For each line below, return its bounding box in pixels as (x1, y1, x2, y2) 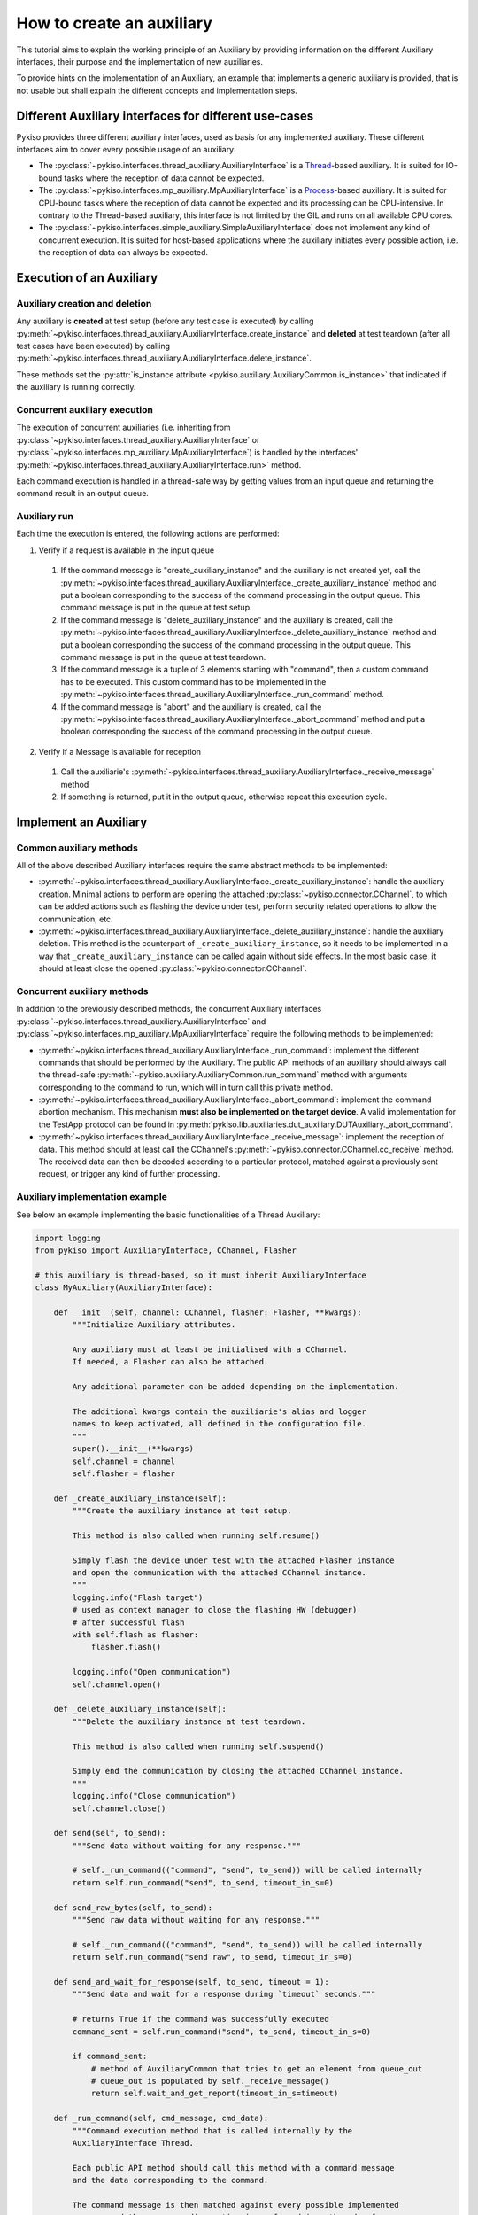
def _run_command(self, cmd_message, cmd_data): (53, 2113, 269, 2124)
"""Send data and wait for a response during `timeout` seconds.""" (72, 1989, 376, 2000)
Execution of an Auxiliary (16, 270, 158, 285)
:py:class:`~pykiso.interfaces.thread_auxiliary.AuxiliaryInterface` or (16, 434, 260, 445)
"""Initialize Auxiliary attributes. (72, 1320, 236, 1330)
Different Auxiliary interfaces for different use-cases (16, 108, 314, 123)
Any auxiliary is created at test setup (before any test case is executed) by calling (16, 315, 314, 327)
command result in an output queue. (16, 488, 150, 499)
